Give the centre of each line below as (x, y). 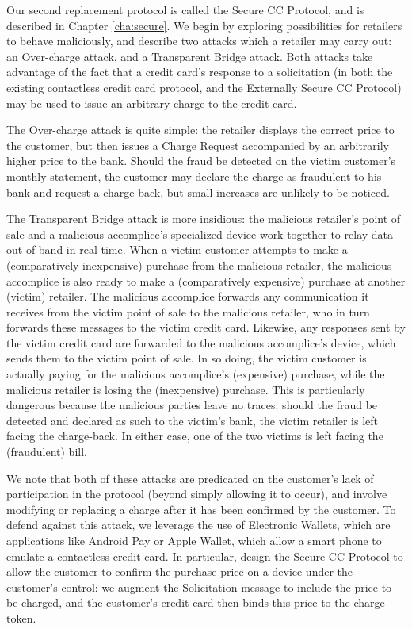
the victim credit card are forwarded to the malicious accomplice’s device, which (201, 342)
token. (21, 617)
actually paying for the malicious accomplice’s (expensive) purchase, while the (196, 374)
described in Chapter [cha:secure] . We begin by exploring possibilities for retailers (204, 25)
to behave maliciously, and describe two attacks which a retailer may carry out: (199, 41)
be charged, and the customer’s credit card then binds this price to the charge (196, 602)
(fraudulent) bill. (47, 452)
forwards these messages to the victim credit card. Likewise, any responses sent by (206, 327)
